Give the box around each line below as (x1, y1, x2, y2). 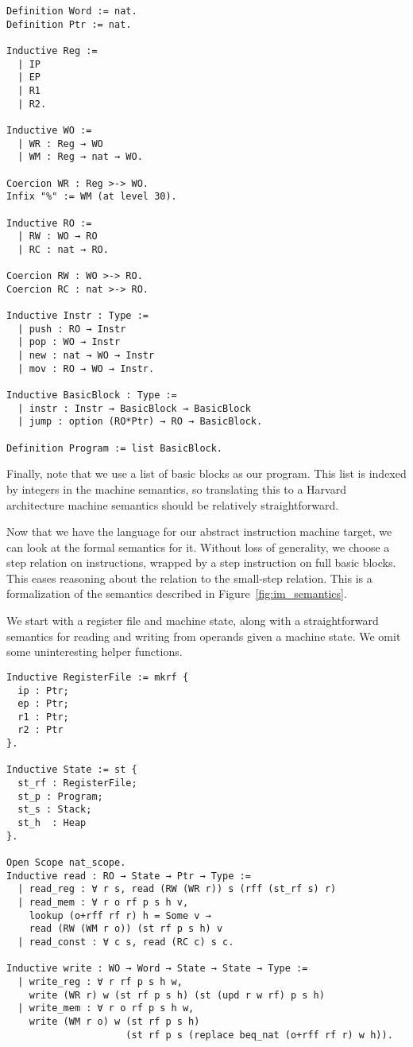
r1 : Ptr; (17, 711, 69, 723)
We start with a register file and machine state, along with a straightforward (6, 612, 379, 629)
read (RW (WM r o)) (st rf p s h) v (29, 923, 223, 935)
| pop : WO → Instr (17, 336, 121, 348)
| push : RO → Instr (17, 323, 126, 335)
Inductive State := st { (6, 764, 137, 776)
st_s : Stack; (17, 804, 92, 816)
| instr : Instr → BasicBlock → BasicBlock (17, 402, 251, 414)
